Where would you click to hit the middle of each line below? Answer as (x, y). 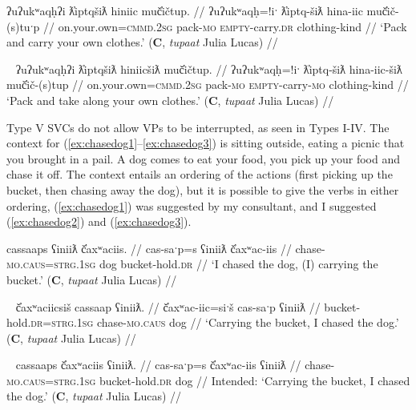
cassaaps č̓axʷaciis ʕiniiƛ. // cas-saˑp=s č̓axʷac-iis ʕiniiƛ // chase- (175, 365)
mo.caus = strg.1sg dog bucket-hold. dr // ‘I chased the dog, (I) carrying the (192, 264)
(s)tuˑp (23, 26)
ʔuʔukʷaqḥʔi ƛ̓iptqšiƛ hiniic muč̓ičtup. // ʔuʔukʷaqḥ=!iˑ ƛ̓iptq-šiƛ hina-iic (185, 10)
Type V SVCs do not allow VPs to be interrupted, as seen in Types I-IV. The (198, 127)
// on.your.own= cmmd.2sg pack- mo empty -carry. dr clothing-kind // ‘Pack (225, 26)
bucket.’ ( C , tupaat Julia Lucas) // (92, 279)
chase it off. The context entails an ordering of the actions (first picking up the (200, 174)
